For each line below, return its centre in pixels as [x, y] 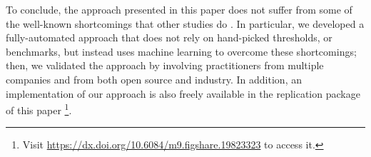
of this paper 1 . [39, 109]
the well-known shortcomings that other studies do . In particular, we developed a [185, 23]
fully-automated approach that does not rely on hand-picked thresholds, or [169, 37]
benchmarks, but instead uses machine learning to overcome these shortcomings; [181, 51]
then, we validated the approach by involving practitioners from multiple [165, 65]
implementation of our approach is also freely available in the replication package [183, 93]
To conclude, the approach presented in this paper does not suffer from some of [179, 9]
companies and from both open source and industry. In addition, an [154, 79]
